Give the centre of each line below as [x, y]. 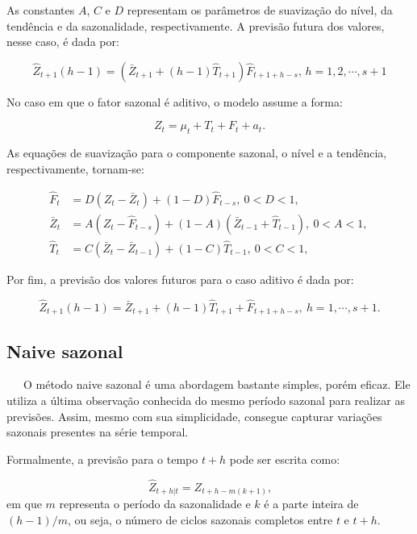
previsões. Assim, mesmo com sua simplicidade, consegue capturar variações [194, 416]
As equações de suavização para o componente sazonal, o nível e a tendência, [197, 153]
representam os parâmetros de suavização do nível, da [260, 10]
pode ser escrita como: [285, 459]
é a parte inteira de [311, 504]
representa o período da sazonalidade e [155, 504]
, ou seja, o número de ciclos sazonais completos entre [200, 519]
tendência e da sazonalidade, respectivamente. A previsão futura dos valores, [196, 25]
